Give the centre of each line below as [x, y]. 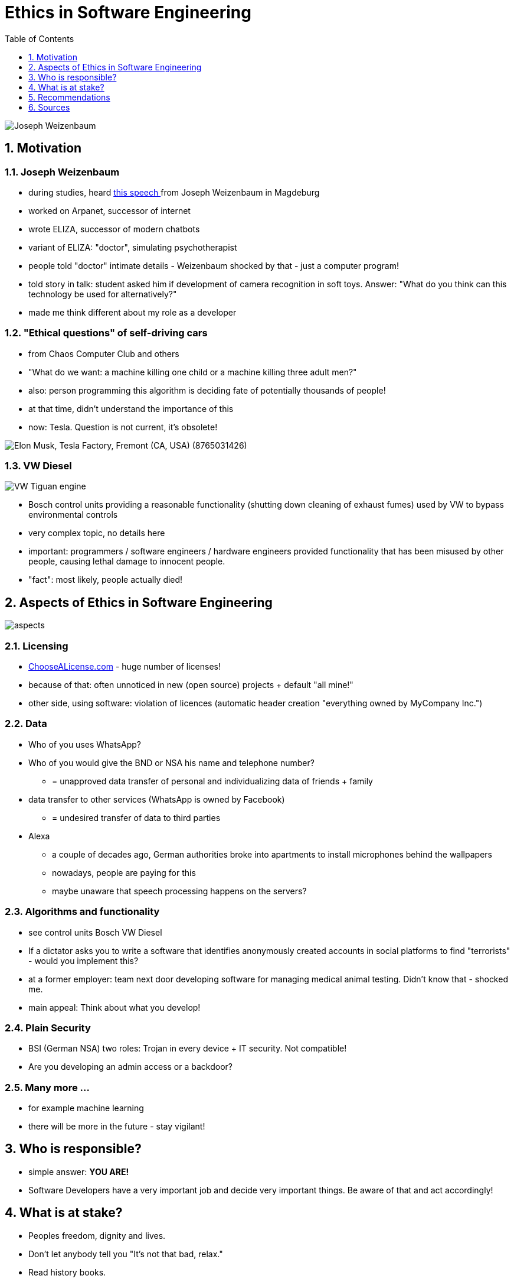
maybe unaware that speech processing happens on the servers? [179, 891]
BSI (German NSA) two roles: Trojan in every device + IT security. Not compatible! [188, 1049]
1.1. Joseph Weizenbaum [62, 172]
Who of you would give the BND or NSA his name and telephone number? [171, 762]
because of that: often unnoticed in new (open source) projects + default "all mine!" [191, 685]
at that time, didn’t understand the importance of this [131, 408]
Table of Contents [40, 38]
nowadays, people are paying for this [124, 872]
